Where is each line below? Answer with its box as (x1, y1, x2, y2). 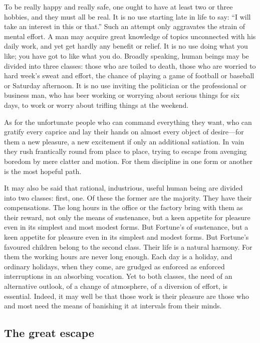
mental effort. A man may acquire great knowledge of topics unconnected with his (4, 31, 256, 41)
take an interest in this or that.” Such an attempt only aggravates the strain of (4, 21, 245, 32)
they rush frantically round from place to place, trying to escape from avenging (4, 146, 247, 156)
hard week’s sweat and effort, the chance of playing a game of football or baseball (4, 70, 254, 81)
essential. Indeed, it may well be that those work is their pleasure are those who (4, 290, 249, 301)
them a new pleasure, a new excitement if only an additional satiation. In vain (4, 136, 244, 146)
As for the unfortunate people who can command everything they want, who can (4, 116, 252, 127)
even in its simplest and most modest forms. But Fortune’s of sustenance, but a (4, 222, 248, 232)
